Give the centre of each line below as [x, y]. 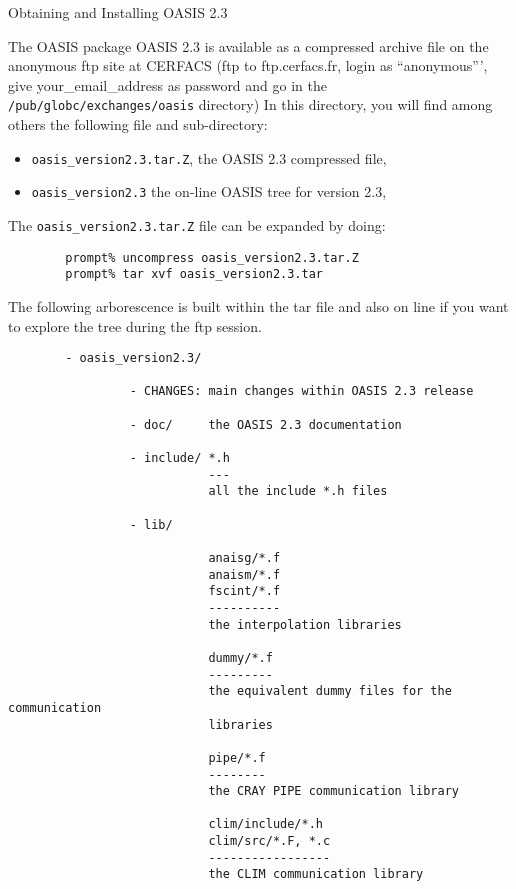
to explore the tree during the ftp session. [135, 325]
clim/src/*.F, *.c [269, 841]
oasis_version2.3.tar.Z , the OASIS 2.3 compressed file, [209, 157]
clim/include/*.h [265, 824]
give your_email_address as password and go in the [167, 84]
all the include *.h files [298, 491]
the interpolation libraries [305, 624]
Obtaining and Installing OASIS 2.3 [118, 12]
